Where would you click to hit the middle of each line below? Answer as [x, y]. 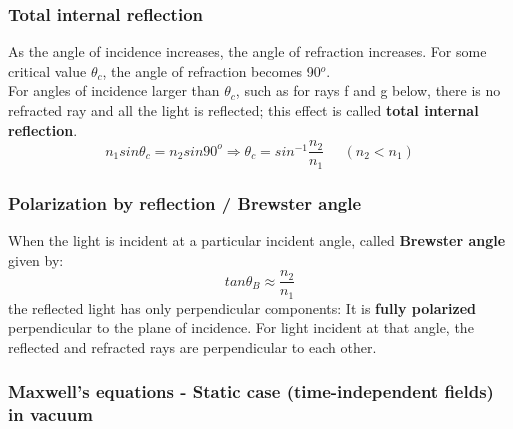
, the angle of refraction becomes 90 [211, 70]
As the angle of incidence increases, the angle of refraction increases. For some [247, 51]
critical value [47, 70]
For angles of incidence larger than [114, 90]
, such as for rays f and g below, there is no [368, 90]
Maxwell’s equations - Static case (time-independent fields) [251, 391]
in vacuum [50, 414]
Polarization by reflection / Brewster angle [185, 202]
